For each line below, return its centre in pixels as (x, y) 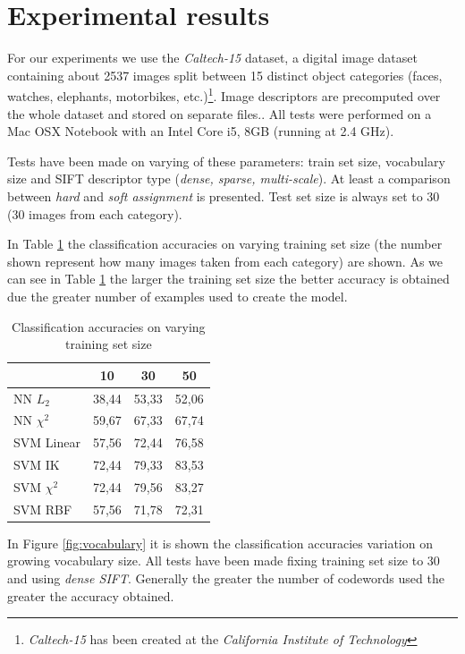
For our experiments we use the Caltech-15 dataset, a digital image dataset (212, 58)
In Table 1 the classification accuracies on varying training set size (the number (225, 244)
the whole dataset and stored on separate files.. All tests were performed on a (220, 113)
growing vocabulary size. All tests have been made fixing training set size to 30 (224, 561)
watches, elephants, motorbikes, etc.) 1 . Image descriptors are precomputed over (224, 94)
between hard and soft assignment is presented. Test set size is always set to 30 (224, 195)
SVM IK (37, 465)
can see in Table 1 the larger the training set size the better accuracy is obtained (228, 279)
